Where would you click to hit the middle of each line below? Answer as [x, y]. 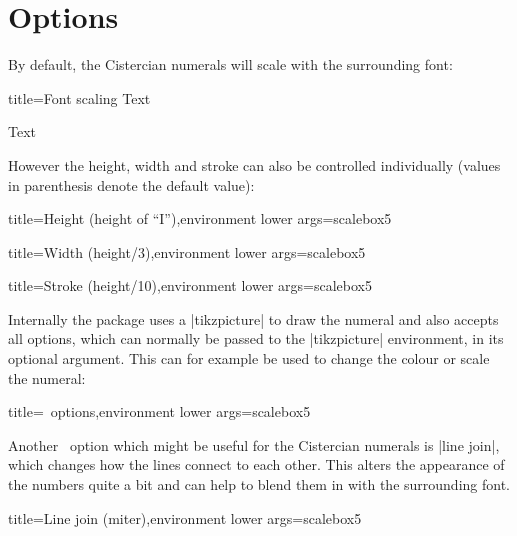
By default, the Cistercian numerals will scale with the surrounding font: [230, 64]
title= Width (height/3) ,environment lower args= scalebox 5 [187, 251]
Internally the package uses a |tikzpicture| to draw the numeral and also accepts [253, 318]
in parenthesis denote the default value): [131, 184]
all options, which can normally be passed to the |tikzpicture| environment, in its [256, 338]
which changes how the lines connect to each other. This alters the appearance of [256, 464]
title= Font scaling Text [79, 97]
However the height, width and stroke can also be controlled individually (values [254, 164]
